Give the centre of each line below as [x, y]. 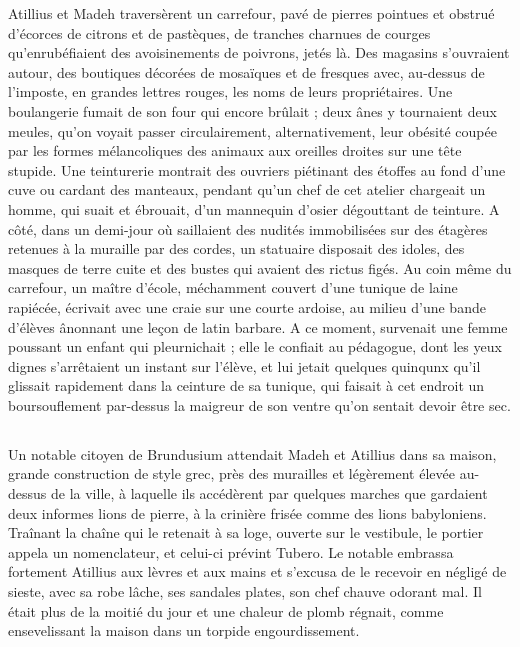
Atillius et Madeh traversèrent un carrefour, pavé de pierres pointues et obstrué [251, 13]
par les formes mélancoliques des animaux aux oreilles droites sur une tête [235, 150]
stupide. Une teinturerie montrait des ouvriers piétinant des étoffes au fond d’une [257, 169]
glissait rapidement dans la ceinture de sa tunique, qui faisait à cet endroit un [246, 385]
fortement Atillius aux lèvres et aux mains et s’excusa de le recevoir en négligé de [257, 571]
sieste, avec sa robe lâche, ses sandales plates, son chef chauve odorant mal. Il [245, 591]
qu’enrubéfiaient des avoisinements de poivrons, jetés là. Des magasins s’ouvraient [259, 52]
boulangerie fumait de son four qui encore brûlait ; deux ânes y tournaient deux [252, 110]
